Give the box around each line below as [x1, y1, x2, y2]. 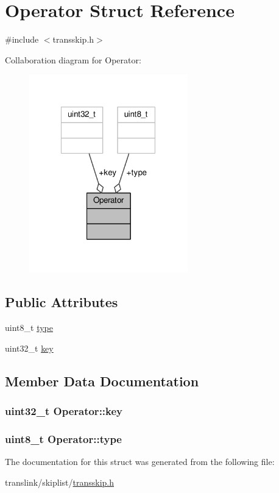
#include [5, 33, 39, 46]
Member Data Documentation [5, 371, 199, 390]
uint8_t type [5, 321, 53, 334]
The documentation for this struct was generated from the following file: [5, 455, 275, 468]
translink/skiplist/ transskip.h [5, 475, 115, 488]
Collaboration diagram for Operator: [5, 53, 141, 66]
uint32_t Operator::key [5, 403, 123, 419]
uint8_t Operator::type [5, 431, 122, 446]
